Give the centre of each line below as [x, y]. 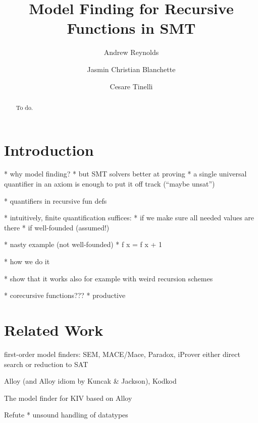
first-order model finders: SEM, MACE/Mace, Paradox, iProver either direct [122, 354]
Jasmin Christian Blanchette [131, 69]
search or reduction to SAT [46, 364]
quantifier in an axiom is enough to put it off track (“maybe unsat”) [110, 184]
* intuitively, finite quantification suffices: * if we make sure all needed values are [129, 218]
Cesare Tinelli [131, 86]
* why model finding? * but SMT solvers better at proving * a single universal [125, 174]
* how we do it [27, 261]
